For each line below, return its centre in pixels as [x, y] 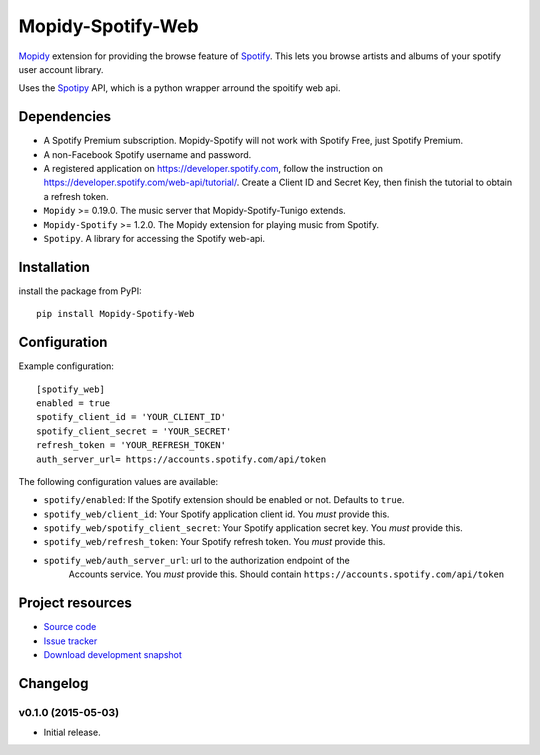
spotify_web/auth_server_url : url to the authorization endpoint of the [196, 560]
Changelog [53, 683]
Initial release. [72, 732]
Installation [54, 266]
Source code [70, 627]
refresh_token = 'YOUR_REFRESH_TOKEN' [131, 445]
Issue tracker [70, 641]
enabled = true [73, 403]
